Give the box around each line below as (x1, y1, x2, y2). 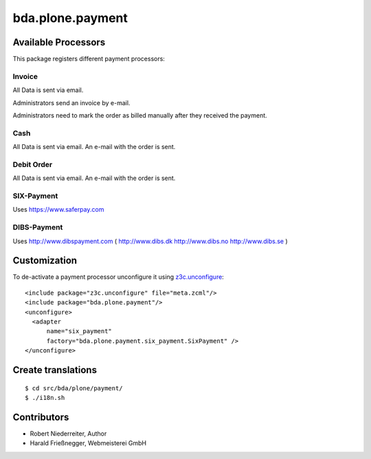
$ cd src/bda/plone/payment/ (25, 384, 123, 392)
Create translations (12, 364, 98, 376)
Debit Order (12, 159, 53, 169)
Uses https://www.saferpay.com (12, 205, 104, 214)
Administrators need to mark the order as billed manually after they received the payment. (12, 111, 267, 120)
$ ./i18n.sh (25, 394, 65, 401)
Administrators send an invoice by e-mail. (12, 98, 131, 107)
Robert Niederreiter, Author (30, 429, 107, 438)
